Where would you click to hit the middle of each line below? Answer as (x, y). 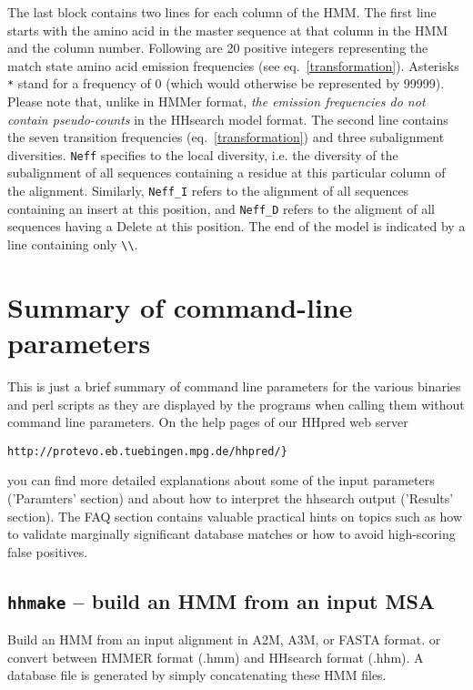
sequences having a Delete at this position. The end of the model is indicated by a (236, 226)
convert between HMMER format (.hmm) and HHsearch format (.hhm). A (216, 657)
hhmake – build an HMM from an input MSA (221, 600)
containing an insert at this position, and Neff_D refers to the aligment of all (221, 208)
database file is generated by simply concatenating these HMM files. (197, 675)
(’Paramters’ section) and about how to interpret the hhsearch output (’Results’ (231, 497)
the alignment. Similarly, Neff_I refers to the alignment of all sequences (208, 191)
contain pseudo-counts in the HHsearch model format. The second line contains (228, 119)
